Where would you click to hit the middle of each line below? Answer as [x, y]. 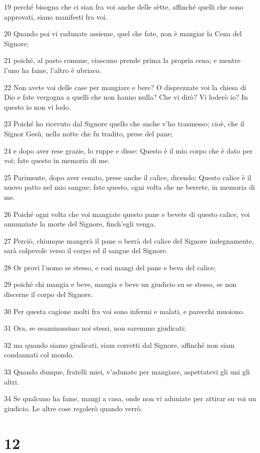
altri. [12, 381]
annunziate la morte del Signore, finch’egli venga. [80, 224]
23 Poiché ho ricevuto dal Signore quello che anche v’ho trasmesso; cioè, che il [124, 124]
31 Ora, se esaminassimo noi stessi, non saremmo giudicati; [95, 328]
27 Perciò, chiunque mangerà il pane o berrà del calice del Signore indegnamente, [129, 240]
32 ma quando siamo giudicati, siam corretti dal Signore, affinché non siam [119, 345]
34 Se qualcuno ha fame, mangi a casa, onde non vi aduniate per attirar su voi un [130, 398]
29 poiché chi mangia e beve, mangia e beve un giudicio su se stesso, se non [120, 284]
